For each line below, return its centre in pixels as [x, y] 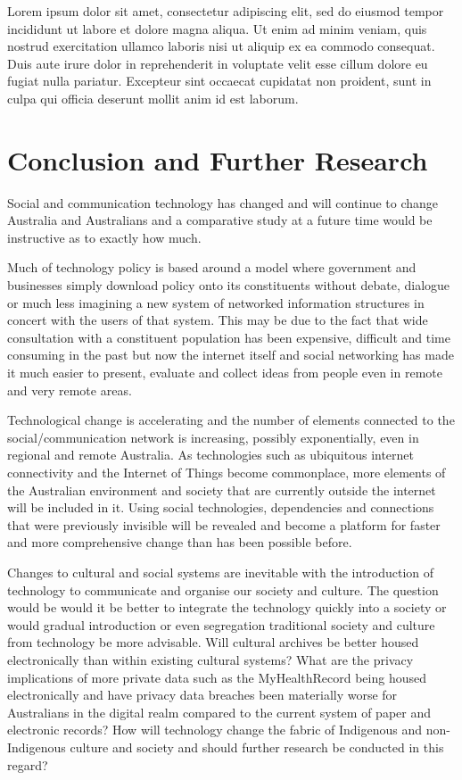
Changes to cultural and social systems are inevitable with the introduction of [221, 572]
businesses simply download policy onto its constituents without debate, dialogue [229, 285]
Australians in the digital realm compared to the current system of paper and [219, 712]
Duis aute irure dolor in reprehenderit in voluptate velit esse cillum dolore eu [218, 63]
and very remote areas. [70, 390]
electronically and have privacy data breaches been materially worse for [202, 695]
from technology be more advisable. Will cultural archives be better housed [213, 642]
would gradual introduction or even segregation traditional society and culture [221, 624]
